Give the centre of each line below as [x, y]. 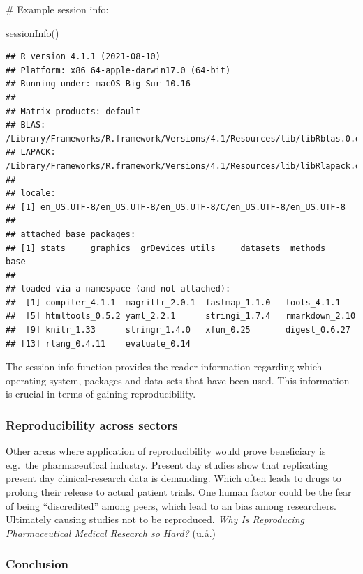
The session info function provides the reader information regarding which [164, 367]
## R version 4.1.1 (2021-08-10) [83, 57]
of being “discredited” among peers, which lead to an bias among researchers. [171, 505]
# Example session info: [57, 9]
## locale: [31, 194]
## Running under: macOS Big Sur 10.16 [98, 84]
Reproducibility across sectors [92, 424]
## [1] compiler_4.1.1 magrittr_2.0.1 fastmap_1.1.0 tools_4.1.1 [173, 302]
